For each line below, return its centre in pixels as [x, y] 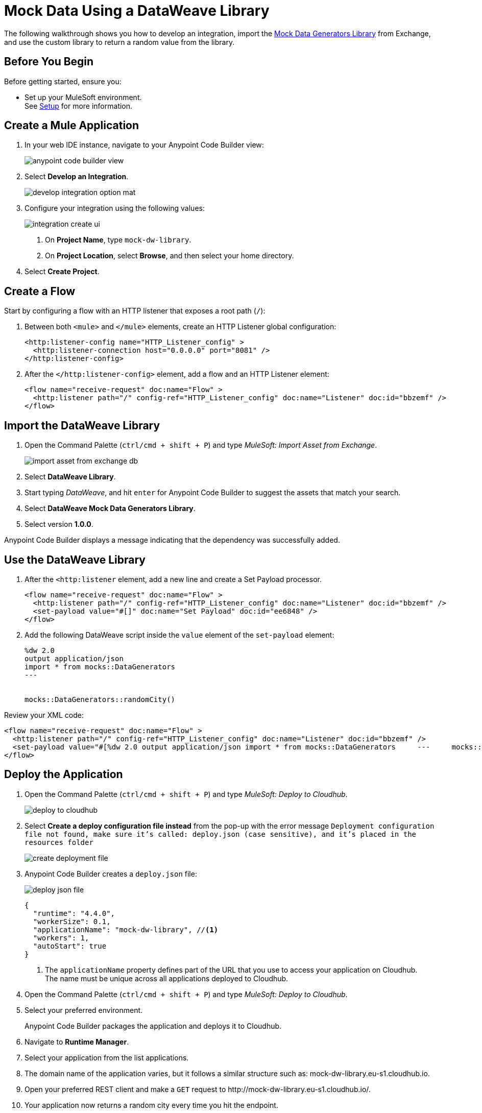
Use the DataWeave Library [75, 560]
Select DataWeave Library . [70, 477]
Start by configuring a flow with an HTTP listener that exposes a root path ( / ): [135, 311]
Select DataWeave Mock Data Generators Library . [110, 509]
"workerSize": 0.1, [72, 921]
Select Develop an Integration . [77, 177]
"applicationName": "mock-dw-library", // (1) [126, 929]
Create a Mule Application [72, 126]
